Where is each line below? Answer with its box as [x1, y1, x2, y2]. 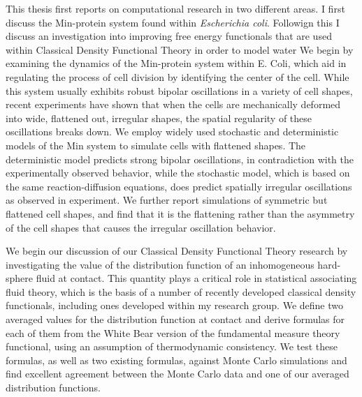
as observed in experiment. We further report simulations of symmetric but [6, 193, 328, 207]
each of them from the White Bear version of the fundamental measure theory [6, 325, 340, 340]
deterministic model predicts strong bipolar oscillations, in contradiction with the [6, 151, 354, 166]
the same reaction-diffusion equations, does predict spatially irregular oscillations [6, 179, 352, 193]
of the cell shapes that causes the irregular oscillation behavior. [6, 220, 276, 234]
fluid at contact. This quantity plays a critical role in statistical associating [36, 271, 357, 285]
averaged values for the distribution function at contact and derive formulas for [6, 312, 345, 327]
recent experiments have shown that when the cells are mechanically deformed [6, 97, 341, 112]
